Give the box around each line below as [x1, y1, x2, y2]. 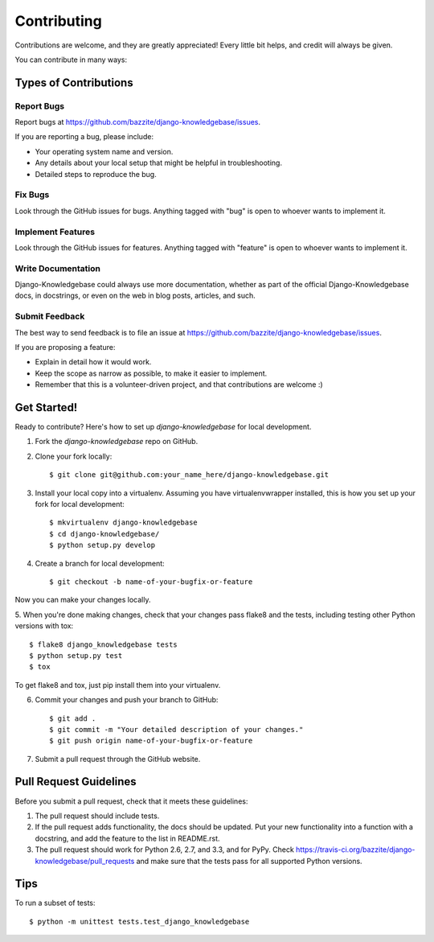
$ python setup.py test [29, 651, 123, 660]
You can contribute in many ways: [14, 55, 128, 64]
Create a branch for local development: [35, 558, 165, 568]
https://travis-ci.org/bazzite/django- [296, 845, 416, 854]
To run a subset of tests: [14, 898, 96, 908]
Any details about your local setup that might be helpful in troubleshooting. [35, 158, 283, 168]
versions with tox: [14, 621, 74, 631]
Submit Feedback [14, 311, 85, 322]
